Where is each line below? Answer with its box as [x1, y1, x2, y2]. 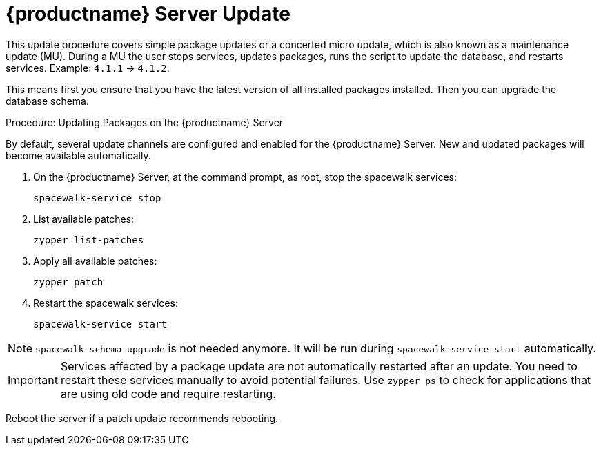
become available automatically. [6, 149, 151, 161]
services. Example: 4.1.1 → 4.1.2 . [6, 61, 170, 74]
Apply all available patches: [33, 254, 157, 267]
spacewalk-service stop [33, 192, 161, 203]
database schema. [6, 94, 89, 107]
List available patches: [33, 212, 135, 225]
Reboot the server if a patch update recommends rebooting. [6, 412, 279, 424]
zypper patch [33, 276, 104, 288]
